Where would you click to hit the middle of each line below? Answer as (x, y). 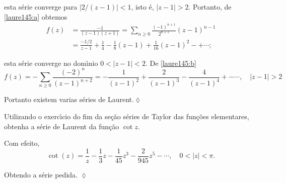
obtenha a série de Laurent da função (62, 126)
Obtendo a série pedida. (41, 174)
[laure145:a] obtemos (36, 16)
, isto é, (142, 7)
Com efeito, (22, 143)
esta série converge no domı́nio (51, 63)
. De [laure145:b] (171, 63)
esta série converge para (41, 7)
